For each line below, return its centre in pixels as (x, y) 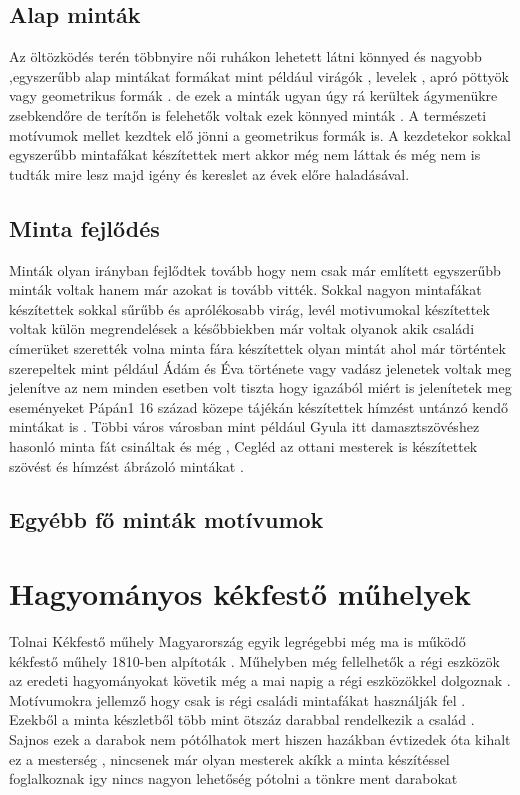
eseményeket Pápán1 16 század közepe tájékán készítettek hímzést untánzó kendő (258, 406)
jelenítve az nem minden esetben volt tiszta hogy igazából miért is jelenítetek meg (260, 387)
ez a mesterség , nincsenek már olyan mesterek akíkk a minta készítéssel (229, 758)
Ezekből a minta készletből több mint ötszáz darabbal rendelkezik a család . (242, 719)
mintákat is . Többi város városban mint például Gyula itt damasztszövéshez (244, 426)
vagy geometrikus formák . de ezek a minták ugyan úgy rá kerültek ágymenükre (253, 95)
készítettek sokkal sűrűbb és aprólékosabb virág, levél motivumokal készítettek (249, 308)
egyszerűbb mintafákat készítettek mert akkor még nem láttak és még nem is (245, 154)
